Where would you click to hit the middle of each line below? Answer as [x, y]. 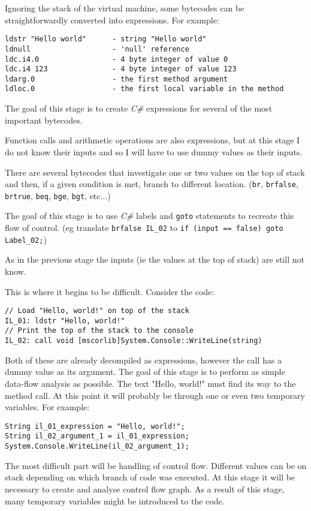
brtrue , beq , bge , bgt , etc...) [58, 195]
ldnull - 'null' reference [97, 49]
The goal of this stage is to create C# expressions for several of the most [139, 108]
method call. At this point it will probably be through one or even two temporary [155, 395]
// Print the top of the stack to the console [99, 331]
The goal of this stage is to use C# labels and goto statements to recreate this [150, 216]
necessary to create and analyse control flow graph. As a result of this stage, [145, 489]
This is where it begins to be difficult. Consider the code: [110, 291]
